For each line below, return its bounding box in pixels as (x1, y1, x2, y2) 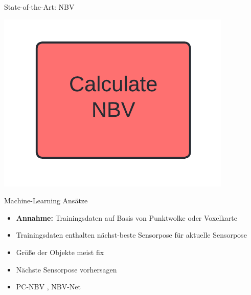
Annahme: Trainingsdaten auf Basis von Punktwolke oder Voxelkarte (16, 212, 237, 223)
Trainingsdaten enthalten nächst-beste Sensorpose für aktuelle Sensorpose (16, 229, 247, 240)
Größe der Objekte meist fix (16, 246, 104, 257)
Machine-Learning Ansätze (4, 195, 88, 206)
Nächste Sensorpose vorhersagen (16, 264, 117, 275)
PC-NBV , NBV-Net (16, 281, 81, 292)
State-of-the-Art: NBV (4, 2, 75, 12)
